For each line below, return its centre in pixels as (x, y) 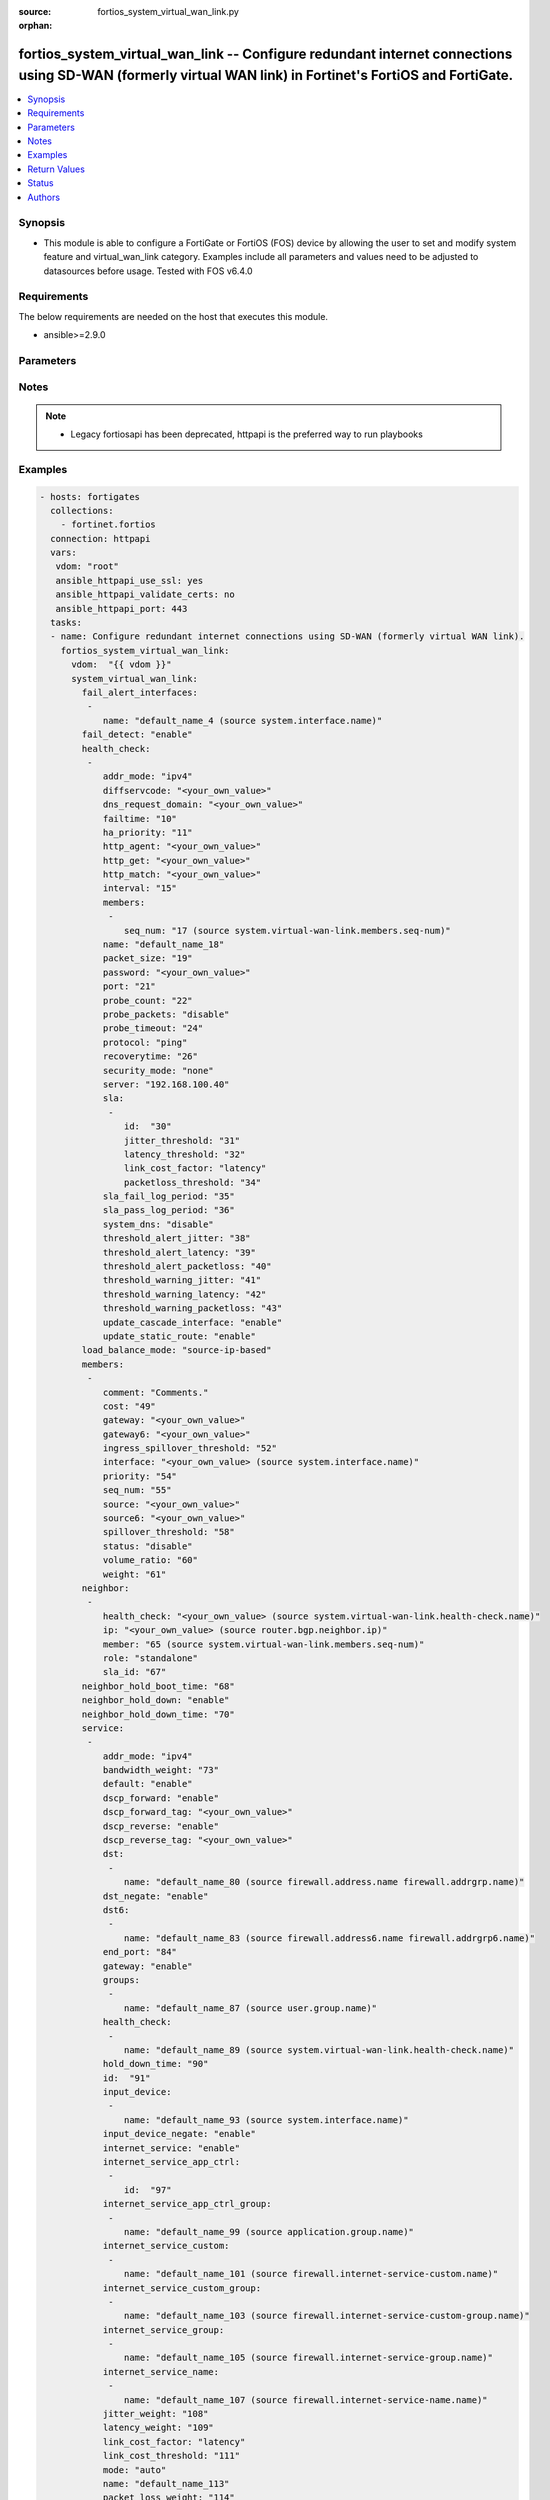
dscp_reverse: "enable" (161, 1826)
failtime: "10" (139, 818)
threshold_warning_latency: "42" (184, 1294)
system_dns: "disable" (158, 1224)
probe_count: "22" (148, 1000)
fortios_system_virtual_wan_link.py (168, 11)
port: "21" (129, 986)
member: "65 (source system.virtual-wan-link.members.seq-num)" (263, 1644)
